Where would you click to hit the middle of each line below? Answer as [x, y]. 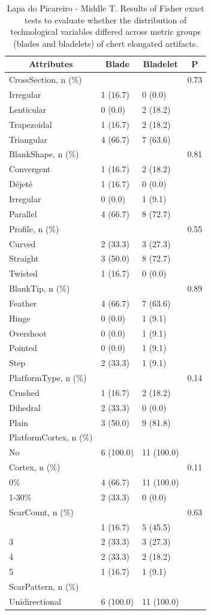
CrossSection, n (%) [46, 79]
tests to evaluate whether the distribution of [106, 19]
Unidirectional [35, 601]
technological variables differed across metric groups [106, 31]
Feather [23, 303]
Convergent [30, 169]
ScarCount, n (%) [41, 511]
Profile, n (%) [34, 228]
